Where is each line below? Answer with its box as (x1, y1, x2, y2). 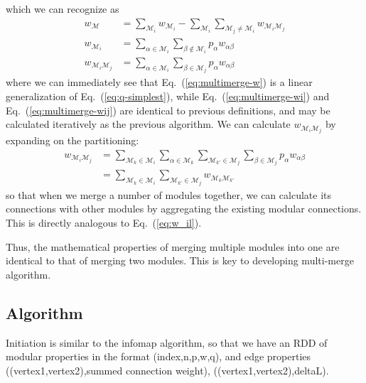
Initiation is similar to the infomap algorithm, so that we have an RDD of (6, 335, 328, 350)
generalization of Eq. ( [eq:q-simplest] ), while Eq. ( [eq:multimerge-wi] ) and (6, 88, 330, 103)
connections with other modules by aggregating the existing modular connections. (6, 201, 362, 216)
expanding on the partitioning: (6, 133, 139, 148)
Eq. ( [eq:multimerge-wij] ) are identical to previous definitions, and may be (6, 102, 330, 117)
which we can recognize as (6, 1, 119, 16)
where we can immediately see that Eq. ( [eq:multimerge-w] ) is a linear (6, 75, 313, 90)
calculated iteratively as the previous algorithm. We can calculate (6, 117, 291, 131)
